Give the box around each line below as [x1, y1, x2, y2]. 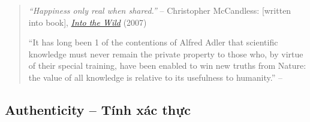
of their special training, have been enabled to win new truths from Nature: [28, 59, 306, 72]
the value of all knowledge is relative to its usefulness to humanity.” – [28, 71, 282, 83]
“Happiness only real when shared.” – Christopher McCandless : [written [28, 4, 291, 16]
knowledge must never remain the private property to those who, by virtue [28, 47, 303, 60]
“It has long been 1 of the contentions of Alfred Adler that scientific [28, 36, 278, 48]
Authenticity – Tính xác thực [5, 100, 191, 118]
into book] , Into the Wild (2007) [28, 16, 147, 28]
